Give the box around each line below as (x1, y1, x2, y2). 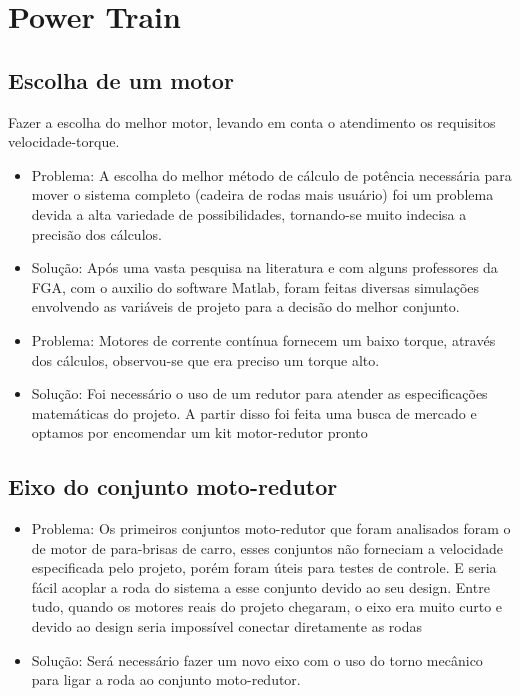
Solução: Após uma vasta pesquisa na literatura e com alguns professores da (31, 257, 498, 278)
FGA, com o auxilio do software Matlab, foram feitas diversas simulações (31, 276, 480, 297)
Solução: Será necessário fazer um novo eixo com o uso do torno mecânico (31, 649, 483, 670)
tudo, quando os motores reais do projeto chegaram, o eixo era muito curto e (31, 596, 503, 617)
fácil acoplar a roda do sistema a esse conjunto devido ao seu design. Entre (31, 576, 490, 597)
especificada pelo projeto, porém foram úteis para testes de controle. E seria (31, 557, 497, 578)
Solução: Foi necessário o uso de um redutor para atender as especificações (31, 383, 488, 404)
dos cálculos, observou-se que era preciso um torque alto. (31, 349, 380, 370)
